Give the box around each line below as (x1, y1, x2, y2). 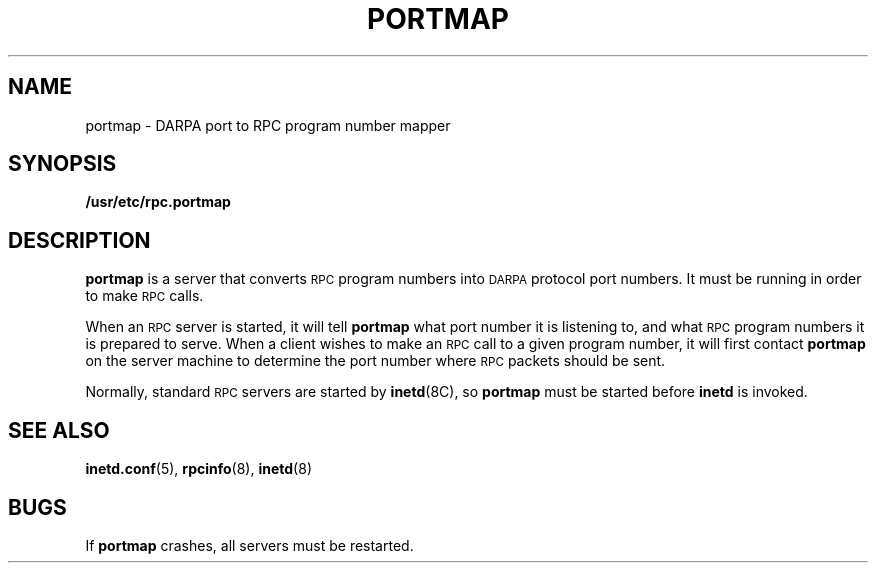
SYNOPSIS (8, 151, 117, 177)
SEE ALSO (8, 417, 110, 443)
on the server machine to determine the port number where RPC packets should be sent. (85, 352, 666, 370)
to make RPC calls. (85, 287, 204, 305)
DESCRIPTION (8, 227, 151, 253)
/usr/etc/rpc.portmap (85, 193, 231, 211)
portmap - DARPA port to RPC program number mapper (85, 116, 451, 134)
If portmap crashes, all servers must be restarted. (85, 536, 414, 554)
